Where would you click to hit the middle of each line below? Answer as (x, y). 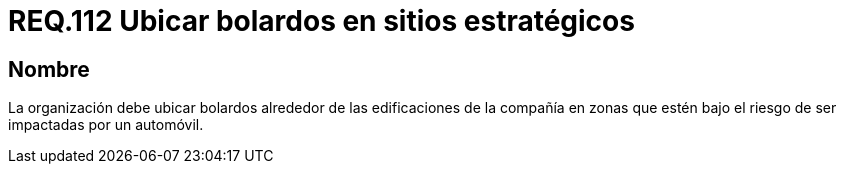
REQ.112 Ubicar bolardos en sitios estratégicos (321, 21)
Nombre (49, 69)
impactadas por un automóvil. (106, 125)
